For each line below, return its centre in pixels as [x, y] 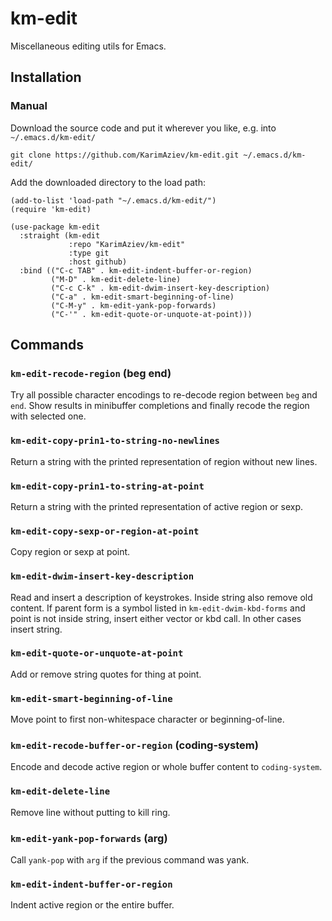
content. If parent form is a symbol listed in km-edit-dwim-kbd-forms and [158, 608]
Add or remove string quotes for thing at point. [106, 674]
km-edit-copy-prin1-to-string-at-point [107, 486]
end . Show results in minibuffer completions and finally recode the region [160, 406]
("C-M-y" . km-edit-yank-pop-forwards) [133, 305]
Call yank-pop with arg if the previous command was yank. [130, 859]
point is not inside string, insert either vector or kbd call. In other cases [156, 618]
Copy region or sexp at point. [70, 552]
